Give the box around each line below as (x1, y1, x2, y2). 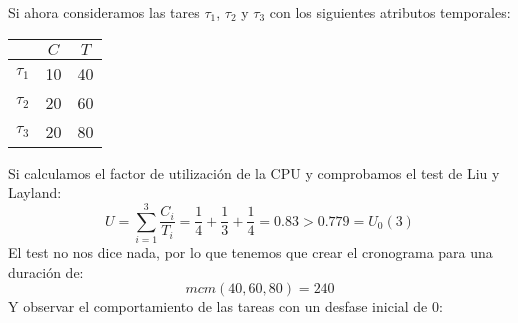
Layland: (8, 182, 62, 203)
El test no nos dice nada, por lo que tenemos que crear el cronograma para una (8, 241, 493, 262)
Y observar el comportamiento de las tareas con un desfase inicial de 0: (8, 296, 443, 317)
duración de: (8, 261, 84, 282)
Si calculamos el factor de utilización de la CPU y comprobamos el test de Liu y (8, 162, 500, 183)
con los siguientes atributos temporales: (269, 2, 511, 22)
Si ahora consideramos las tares (8, 2, 200, 22)
